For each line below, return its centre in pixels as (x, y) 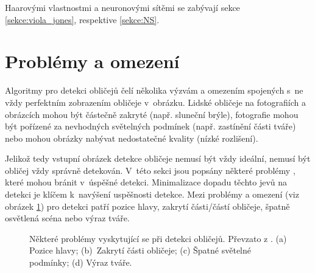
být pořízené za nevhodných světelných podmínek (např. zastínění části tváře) (150, 126)
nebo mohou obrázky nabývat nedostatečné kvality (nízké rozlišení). (132, 138)
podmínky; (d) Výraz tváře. (81, 262)
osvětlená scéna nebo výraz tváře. (67, 218)
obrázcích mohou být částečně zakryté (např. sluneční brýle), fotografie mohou (152, 114)
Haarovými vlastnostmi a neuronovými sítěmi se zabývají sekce (122, 7)
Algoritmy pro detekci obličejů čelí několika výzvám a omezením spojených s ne (154, 90)
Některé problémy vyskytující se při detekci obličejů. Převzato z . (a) (158, 238)
